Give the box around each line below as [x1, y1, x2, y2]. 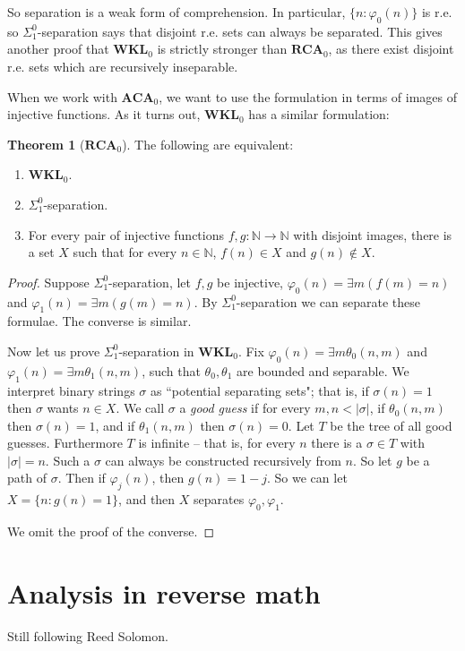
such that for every [73, 243, 177, 261]
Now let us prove [7, 341, 100, 360]
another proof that [7, 39, 109, 58]
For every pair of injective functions [28, 225, 224, 244]
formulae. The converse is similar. [7, 312, 192, 330]
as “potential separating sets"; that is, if [151, 381, 369, 399]
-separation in [118, 341, 194, 360]
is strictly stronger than [157, 39, 288, 58]
